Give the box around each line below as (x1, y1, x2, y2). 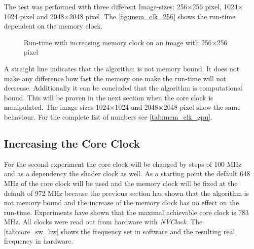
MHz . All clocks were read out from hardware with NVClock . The (4, 217, 203, 227)
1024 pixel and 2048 (4, 11, 64, 21)
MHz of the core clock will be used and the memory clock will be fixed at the (4, 178, 238, 188)
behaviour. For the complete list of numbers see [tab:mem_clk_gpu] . (4, 111, 213, 122)
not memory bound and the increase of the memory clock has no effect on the (4, 197, 239, 208)
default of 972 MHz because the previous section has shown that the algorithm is (4, 187, 249, 198)
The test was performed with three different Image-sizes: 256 (4, 1, 187, 11)
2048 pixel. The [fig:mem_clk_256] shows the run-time (69, 11, 236, 21)
